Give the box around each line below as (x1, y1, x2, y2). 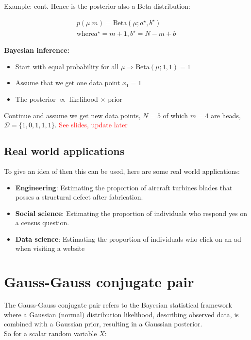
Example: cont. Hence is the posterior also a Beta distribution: (4, 1, 190, 11)
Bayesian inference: (4, 45, 69, 55)
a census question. (15, 217, 69, 228)
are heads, (211, 110, 241, 120)
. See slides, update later (54, 120, 128, 130)
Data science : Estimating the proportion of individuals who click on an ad (15, 233, 241, 244)
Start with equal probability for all (15, 61, 119, 71)
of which (163, 110, 188, 120)
